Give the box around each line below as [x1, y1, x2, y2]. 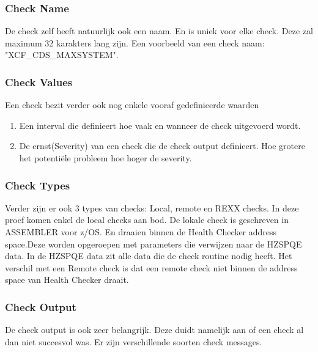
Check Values [5, 74, 73, 89]
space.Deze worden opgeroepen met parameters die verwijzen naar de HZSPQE [5, 237, 302, 250]
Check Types [5, 177, 70, 193]
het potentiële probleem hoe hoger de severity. [19, 152, 192, 164]
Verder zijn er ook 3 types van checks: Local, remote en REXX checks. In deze [5, 201, 299, 214]
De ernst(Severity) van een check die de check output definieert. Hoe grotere [19, 139, 305, 152]
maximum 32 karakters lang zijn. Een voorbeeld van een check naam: [5, 36, 265, 49]
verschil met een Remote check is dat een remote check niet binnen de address [5, 261, 298, 274]
